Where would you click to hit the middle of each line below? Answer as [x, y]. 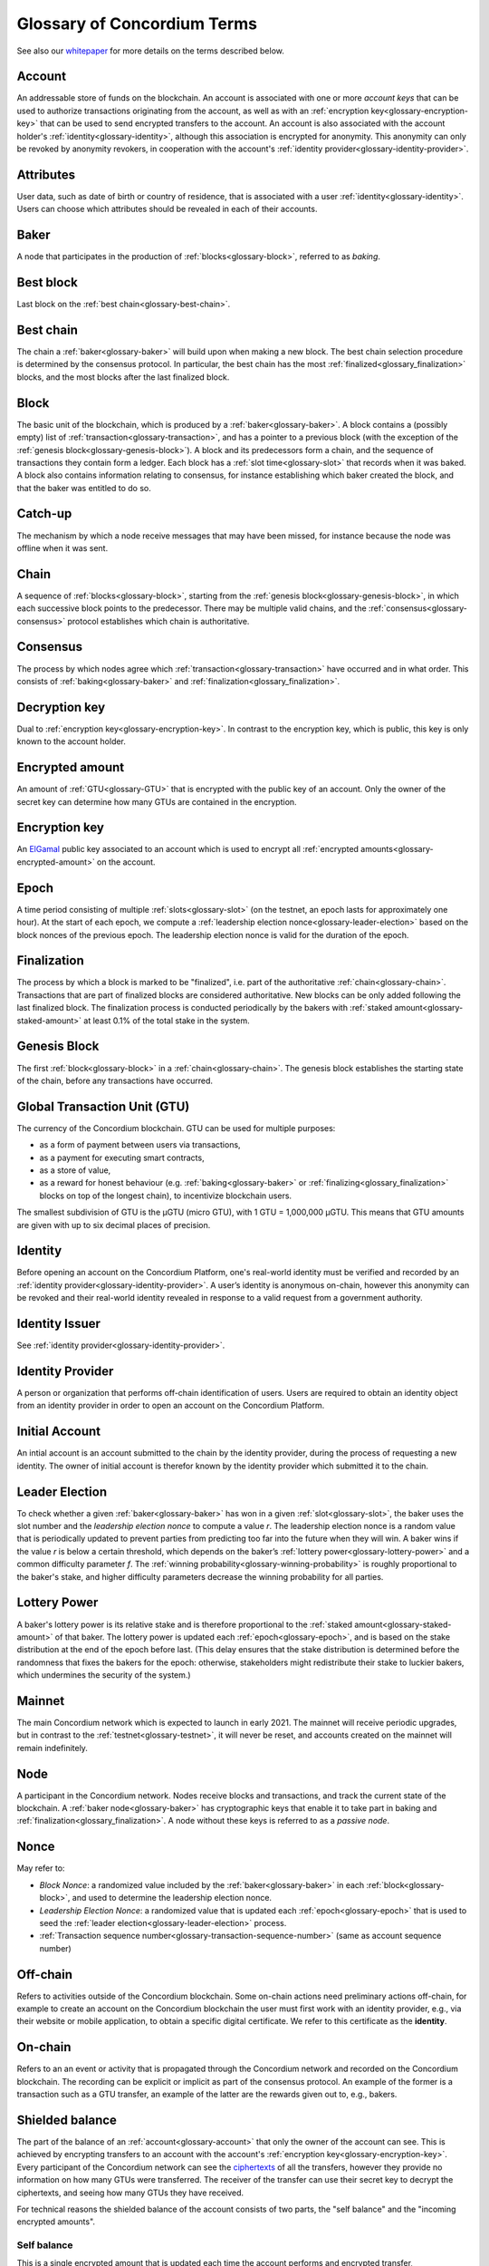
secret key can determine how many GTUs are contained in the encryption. [157, 801]
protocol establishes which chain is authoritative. [158, 621]
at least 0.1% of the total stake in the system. [166, 1021]
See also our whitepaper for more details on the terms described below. [151, 51]
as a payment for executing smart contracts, [122, 1157]
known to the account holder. [72, 741]
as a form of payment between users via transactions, [140, 1145]
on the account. [126, 862]
